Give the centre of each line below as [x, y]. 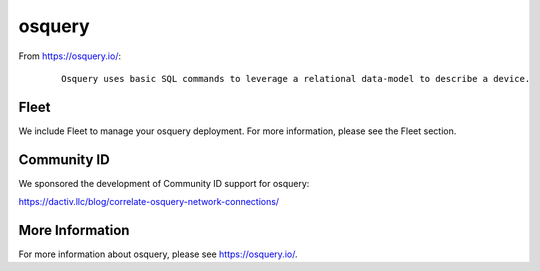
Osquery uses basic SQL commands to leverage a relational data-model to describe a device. [296, 78]
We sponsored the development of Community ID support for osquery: [164, 183]
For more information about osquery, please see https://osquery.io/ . [158, 254]
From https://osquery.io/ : [70, 56]
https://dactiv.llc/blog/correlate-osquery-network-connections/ [149, 202]
